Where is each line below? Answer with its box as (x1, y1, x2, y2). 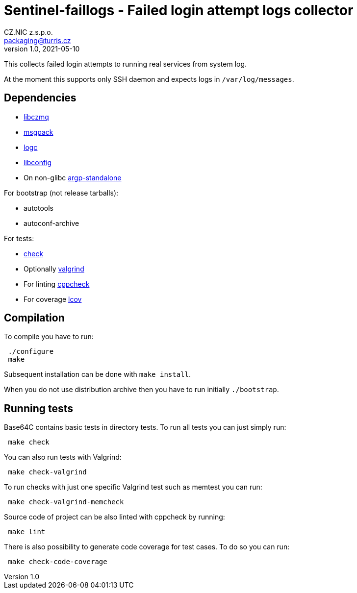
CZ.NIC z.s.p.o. (4, 27, 53, 36)
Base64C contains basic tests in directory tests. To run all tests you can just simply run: (4, 423, 286, 432)
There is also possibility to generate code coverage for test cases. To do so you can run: (4, 543, 290, 551)
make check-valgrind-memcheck (8, 498, 124, 506)
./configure (8, 347, 54, 356)
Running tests (4, 402, 74, 415)
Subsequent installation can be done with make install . (4, 370, 191, 379)
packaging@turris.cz (4, 36, 71, 45)
